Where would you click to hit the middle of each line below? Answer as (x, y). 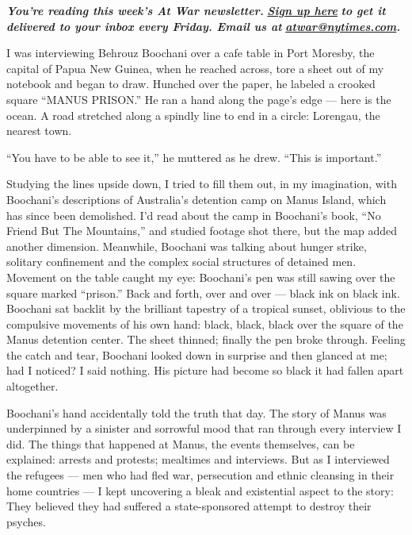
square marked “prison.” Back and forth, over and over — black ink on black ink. (203, 293)
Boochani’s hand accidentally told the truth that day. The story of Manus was (196, 412)
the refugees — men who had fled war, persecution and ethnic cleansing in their (200, 475)
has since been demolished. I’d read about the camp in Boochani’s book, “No (194, 215)
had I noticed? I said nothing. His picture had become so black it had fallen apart (205, 370)
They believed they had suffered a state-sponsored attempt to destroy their (189, 506)
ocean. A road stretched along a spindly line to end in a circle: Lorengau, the (193, 115)
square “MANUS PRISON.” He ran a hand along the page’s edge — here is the (199, 99)
